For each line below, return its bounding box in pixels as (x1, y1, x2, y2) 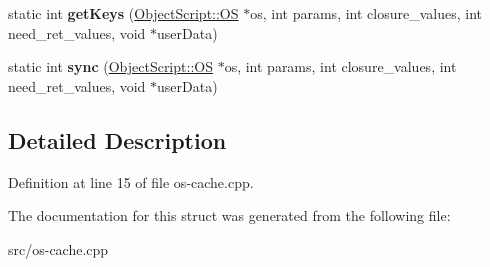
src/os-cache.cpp (8, 238, 109, 259)
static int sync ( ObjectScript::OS (8, 56, 213, 77)
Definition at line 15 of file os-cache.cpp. (8, 171, 254, 192)
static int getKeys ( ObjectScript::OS (8, 3, 239, 23)
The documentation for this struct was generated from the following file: (8, 205, 451, 226)
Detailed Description (8, 124, 227, 155)
